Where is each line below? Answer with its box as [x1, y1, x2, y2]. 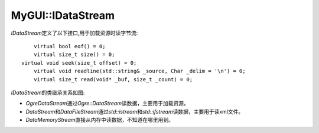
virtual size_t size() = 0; [33, 51, 115, 58]
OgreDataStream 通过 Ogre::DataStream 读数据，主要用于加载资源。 [25, 100, 189, 107]
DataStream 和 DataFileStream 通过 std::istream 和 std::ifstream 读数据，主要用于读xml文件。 [25, 108, 244, 115]
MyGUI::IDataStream [11, 9, 115, 22]
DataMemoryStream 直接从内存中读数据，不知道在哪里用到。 [25, 117, 174, 124]
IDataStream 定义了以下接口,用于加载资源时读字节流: [11, 29, 138, 36]
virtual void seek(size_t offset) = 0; [21, 59, 137, 66]
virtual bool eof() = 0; [33, 43, 106, 49]
